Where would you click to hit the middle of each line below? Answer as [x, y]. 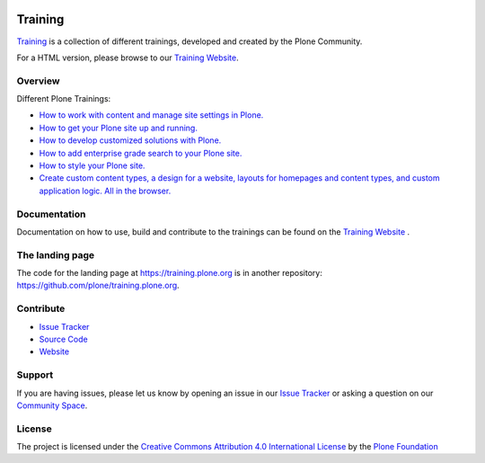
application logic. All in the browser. [105, 191]
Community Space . [52, 405]
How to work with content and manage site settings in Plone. [151, 115]
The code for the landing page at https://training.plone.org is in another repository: [169, 273]
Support [35, 375]
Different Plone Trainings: [64, 99]
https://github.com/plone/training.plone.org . [98, 285]
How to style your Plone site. [92, 165]
